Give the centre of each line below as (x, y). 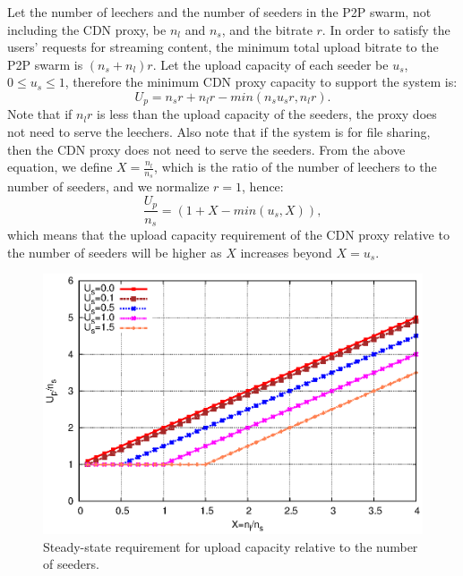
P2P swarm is (45, 64)
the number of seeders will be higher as (115, 252)
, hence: (263, 186)
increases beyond (286, 252)
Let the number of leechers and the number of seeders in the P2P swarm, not (219, 12)
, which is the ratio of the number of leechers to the (296, 167)
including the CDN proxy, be (87, 29)
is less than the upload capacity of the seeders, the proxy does (267, 114)
